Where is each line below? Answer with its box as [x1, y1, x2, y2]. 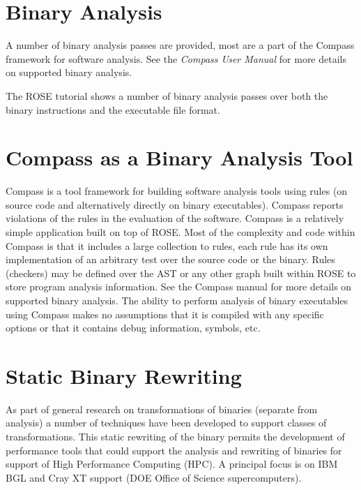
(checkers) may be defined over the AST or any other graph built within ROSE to [6, 265, 356, 280]
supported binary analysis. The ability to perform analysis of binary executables [6, 292, 348, 307]
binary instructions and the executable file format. [6, 102, 220, 117]
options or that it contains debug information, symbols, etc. [6, 320, 261, 335]
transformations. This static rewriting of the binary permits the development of [6, 429, 345, 444]
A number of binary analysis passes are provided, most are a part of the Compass [6, 38, 355, 52]
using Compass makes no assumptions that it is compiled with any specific [6, 306, 324, 321]
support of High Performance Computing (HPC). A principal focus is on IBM [6, 456, 338, 471]
